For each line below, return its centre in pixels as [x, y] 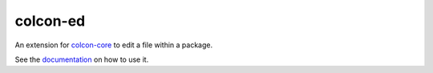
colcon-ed [50, 21]
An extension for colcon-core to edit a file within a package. [113, 45]
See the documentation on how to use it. [82, 59]
